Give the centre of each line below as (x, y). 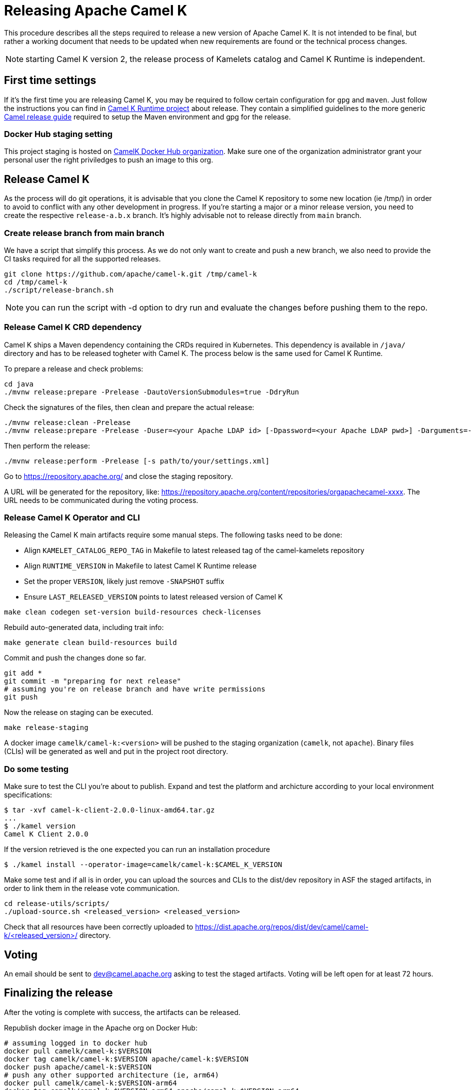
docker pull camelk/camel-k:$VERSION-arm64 (90, 1083)
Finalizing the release (58, 993)
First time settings (50, 80)
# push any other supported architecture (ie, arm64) (111, 1075)
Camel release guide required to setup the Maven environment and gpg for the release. (147, 116)
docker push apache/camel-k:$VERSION (78, 1067)
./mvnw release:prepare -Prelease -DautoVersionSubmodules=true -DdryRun (152, 392)
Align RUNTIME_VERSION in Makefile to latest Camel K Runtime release (140, 566)
